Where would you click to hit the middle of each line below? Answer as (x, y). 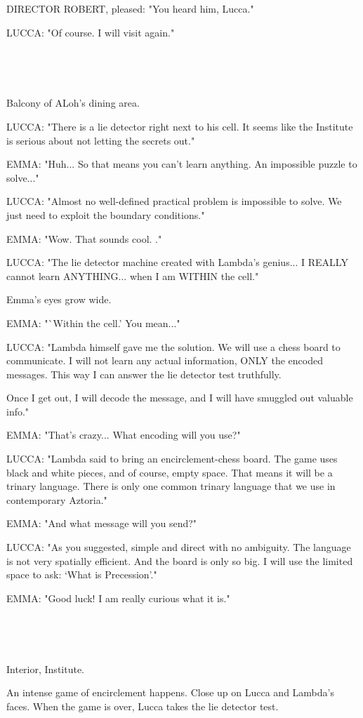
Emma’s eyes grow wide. (59, 299)
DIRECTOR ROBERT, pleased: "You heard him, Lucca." (130, 8)
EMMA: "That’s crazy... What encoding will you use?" (124, 435)
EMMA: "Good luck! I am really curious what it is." (118, 598)
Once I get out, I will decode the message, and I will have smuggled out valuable (180, 398)
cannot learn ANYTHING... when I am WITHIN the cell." (133, 275)
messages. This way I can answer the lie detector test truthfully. (144, 374)
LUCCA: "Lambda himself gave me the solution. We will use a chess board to (173, 346)
